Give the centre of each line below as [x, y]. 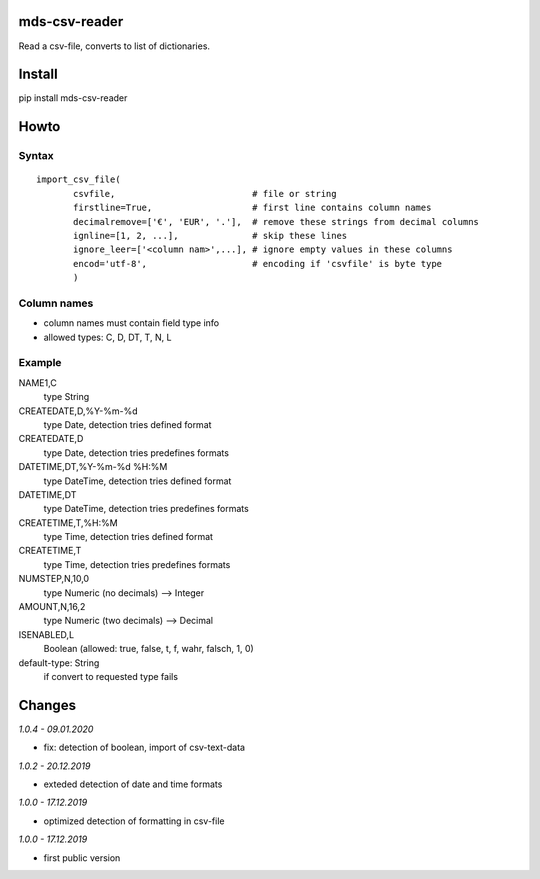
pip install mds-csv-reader [73, 98]
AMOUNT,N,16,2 [52, 607]
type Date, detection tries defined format [127, 424]
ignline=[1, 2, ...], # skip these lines [210, 235]
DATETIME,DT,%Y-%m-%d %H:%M [93, 467]
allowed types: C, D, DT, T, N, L [107, 337]
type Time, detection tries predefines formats [137, 564]
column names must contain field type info [131, 323]
